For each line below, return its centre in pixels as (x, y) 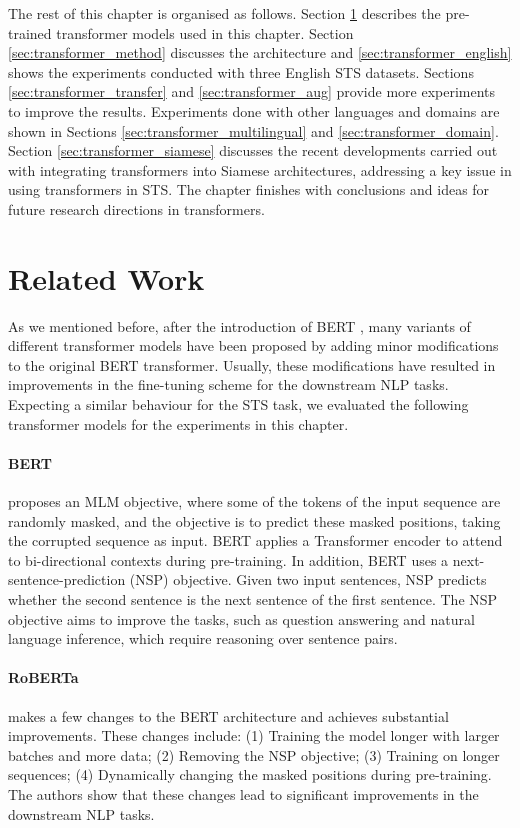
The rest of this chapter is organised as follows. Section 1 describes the (224, 13)
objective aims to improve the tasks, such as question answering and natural (241, 618)
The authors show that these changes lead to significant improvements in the (243, 793)
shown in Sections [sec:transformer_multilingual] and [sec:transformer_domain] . (253, 130)
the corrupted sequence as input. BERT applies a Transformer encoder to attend (255, 540)
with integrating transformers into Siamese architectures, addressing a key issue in (260, 169)
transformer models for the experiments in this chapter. (178, 423)
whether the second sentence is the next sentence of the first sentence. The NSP (253, 598)
